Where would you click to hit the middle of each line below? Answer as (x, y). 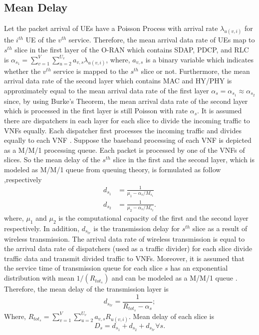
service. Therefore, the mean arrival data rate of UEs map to (162, 40)
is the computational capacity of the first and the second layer (153, 217)
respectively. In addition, (42, 228)
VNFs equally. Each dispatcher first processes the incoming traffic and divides (123, 130)
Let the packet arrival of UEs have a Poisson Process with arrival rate (111, 28)
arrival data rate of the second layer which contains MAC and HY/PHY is (118, 81)
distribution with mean (39, 278)
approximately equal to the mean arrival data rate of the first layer (107, 90)
